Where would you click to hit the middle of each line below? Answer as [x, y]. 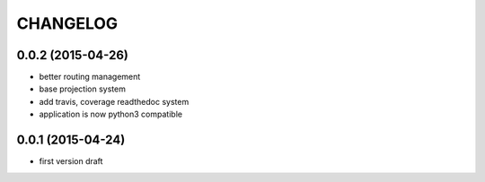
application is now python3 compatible [111, 114]
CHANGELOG [67, 23]
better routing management [90, 77]
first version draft [71, 161]
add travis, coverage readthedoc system [114, 101]
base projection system [82, 89]
